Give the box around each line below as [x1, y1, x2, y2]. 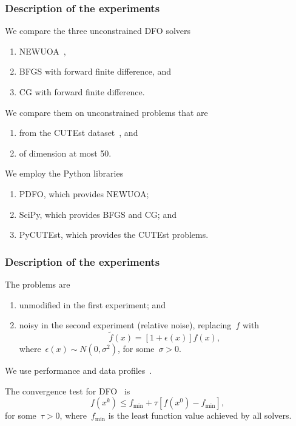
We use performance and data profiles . [5, 363, 152, 376]
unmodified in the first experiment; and [19, 298, 166, 311]
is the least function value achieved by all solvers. [108, 409, 292, 422]
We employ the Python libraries [5, 167, 124, 180]
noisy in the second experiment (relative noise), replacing [19, 319, 232, 331]
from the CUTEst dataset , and [19, 126, 138, 139]
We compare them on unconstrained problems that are [5, 106, 208, 118]
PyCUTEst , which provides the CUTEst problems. [19, 228, 209, 241]
